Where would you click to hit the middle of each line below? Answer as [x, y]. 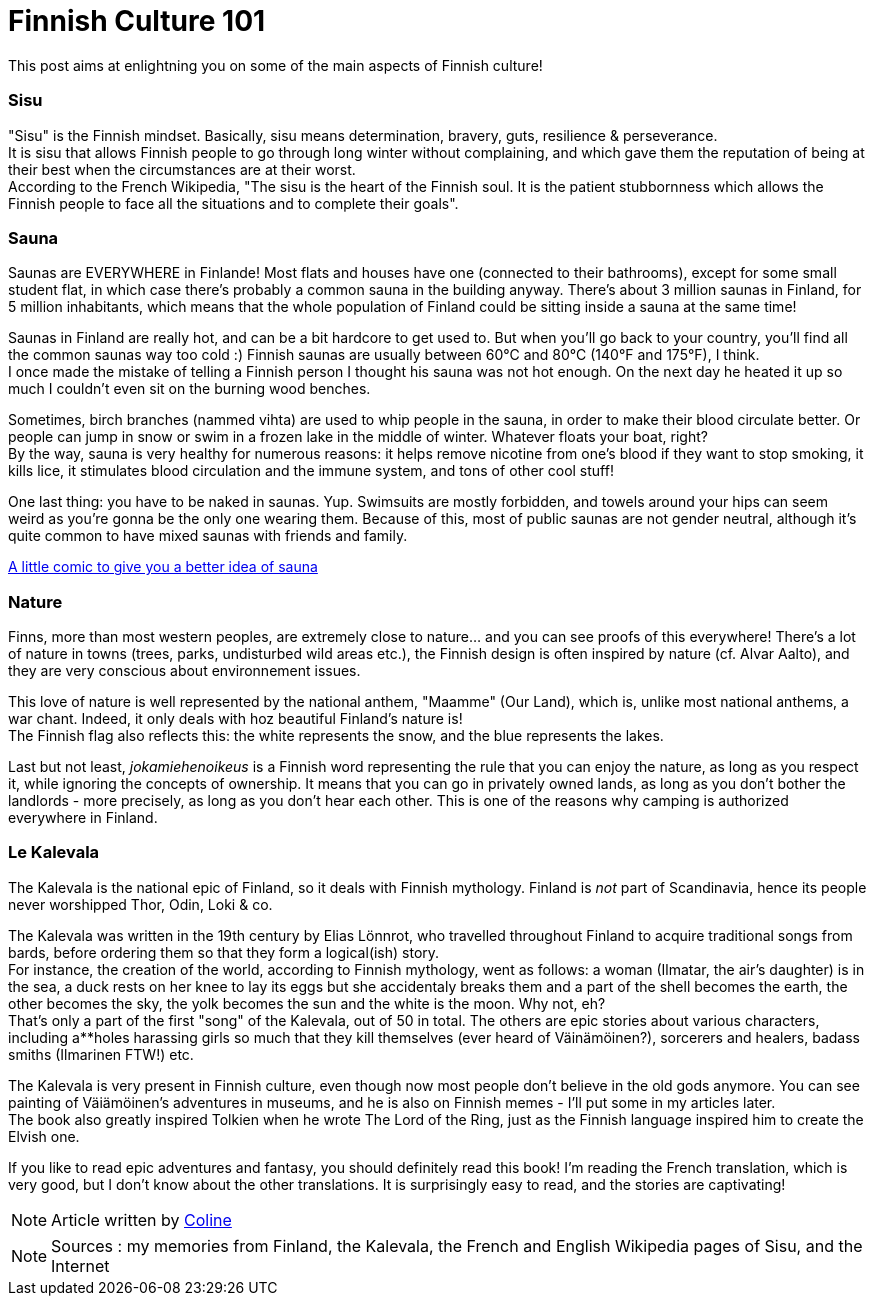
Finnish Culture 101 [137, 21]
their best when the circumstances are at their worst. [182, 169]
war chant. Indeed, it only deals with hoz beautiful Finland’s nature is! [235, 718]
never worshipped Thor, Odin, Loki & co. [140, 904]
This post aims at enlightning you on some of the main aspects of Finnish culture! [275, 65]
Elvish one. [44, 1136]
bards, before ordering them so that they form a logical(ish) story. [224, 952]
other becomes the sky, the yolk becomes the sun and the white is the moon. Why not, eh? [307, 1003]
